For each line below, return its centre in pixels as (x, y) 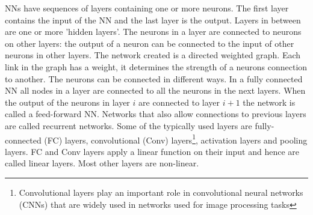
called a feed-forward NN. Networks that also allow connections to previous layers (156, 114)
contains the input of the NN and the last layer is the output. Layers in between (153, 20)
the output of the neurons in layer (67, 102)
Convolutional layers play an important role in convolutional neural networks (161, 192)
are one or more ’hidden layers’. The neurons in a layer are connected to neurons (153, 32)
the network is (269, 102)
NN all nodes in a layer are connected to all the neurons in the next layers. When (155, 90)
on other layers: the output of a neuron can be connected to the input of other (150, 43)
